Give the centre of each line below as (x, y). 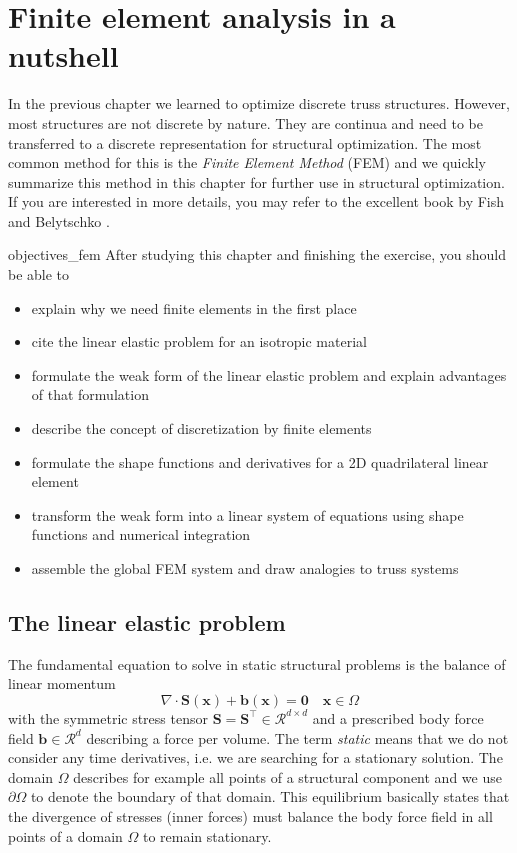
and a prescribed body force (398, 717)
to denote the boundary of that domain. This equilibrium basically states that (270, 796)
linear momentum (62, 683)
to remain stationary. (207, 835)
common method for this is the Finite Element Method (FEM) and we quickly (247, 162)
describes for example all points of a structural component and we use (287, 776)
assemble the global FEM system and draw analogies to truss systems (245, 568)
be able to (39, 274)
